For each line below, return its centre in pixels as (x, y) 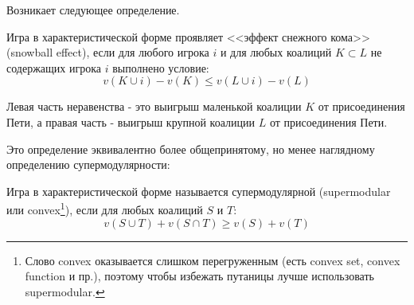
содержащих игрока (54, 67)
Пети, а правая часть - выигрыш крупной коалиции (131, 121)
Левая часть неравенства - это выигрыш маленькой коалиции (154, 106)
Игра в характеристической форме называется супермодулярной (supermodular (199, 191)
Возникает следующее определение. (93, 10)
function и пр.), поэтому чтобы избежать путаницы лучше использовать (199, 276)
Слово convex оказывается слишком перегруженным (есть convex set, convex (213, 260)
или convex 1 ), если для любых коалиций (105, 208)
